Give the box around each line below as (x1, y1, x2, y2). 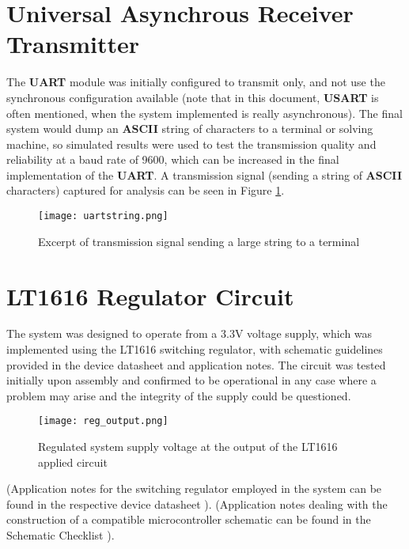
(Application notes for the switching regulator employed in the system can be (6, 480, 382, 497)
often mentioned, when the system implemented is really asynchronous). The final (6, 104, 403, 121)
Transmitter (6, 28, 140, 60)
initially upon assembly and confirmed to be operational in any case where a (6, 372, 377, 388)
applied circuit (38, 453, 108, 470)
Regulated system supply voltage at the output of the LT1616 (38, 438, 338, 455)
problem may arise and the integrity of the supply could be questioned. (6, 387, 351, 403)
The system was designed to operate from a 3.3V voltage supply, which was (6, 325, 373, 342)
